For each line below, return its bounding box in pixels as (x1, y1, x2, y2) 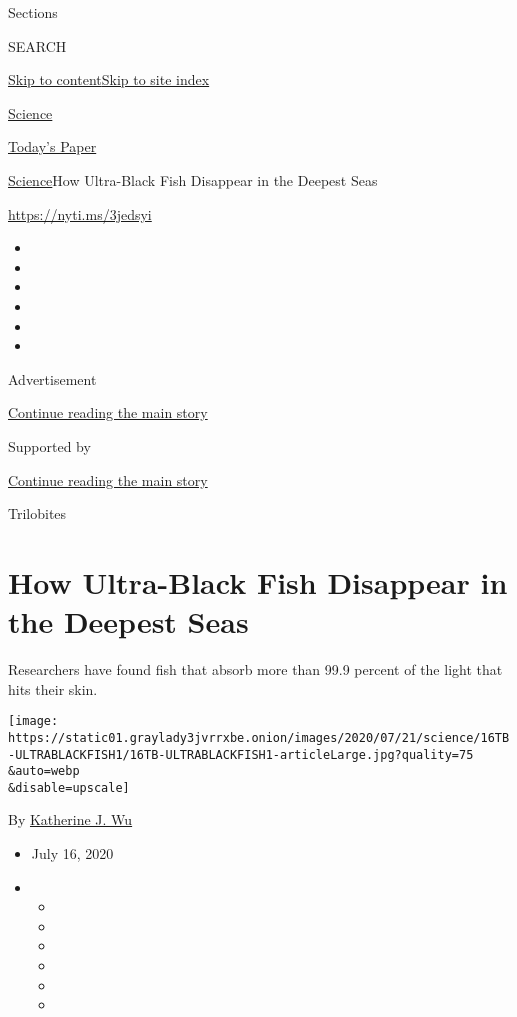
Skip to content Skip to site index (8, 69, 210, 90)
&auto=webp (8, 764, 80, 779)
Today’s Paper (8, 136, 97, 157)
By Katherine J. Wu (8, 809, 133, 830)
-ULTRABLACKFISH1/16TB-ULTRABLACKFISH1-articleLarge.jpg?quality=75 (8, 747, 474, 762)
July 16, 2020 (31, 843, 114, 864)
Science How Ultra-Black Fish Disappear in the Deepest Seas (8, 169, 378, 190)
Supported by (8, 435, 91, 456)
